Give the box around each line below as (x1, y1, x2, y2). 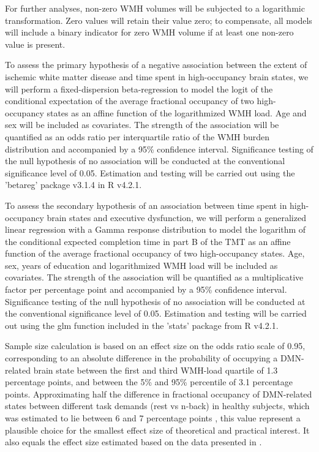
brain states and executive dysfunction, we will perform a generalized (47, 211, 306, 224)
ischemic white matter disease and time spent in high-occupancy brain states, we (5, 70, 309, 83)
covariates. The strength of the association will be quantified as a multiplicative (5, 271, 304, 284)
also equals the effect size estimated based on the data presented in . (5, 435, 262, 448)
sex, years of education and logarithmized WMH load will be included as (5, 258, 278, 271)
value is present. (5, 37, 66, 50)
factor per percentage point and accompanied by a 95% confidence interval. (5, 283, 287, 296)
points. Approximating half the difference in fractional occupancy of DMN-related (5, 387, 312, 400)
